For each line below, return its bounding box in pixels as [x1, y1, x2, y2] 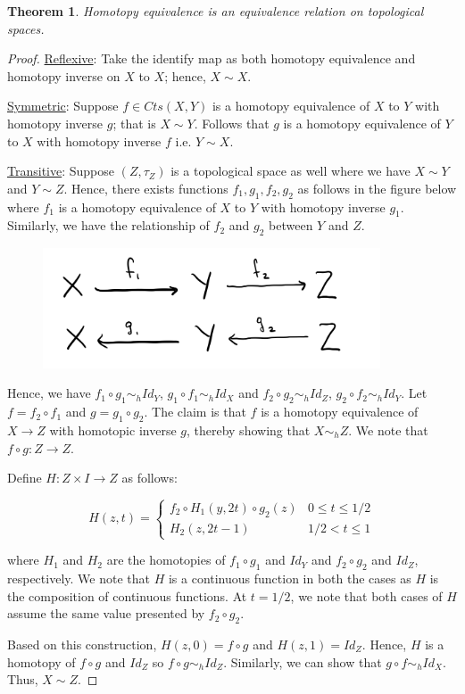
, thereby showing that [186, 420, 311, 439]
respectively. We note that [7, 568, 150, 587]
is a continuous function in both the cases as [168, 568, 411, 587]
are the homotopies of [106, 550, 226, 569]
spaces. [7, 19, 45, 37]
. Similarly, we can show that [223, 652, 382, 671]
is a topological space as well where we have [170, 161, 411, 180]
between [269, 216, 313, 235]
